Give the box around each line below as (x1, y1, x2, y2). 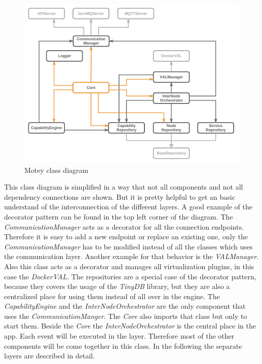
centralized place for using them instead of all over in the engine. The (4, 290, 220, 301)
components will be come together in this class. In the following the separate (4, 340, 242, 351)
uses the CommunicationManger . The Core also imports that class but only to (4, 310, 247, 321)
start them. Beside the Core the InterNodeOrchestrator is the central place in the (4, 320, 256, 331)
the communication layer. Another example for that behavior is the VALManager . (4, 251, 258, 262)
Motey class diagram (24, 164, 89, 175)
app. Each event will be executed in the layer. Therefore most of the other (4, 331, 235, 341)
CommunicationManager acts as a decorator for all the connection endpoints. (4, 221, 244, 232)
